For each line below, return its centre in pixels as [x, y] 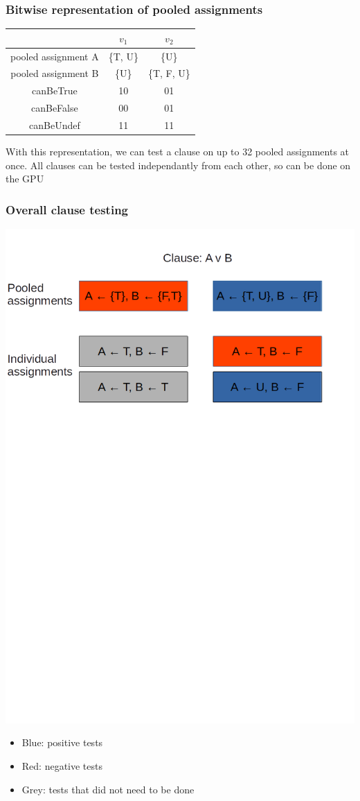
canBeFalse [54, 108]
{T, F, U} [169, 73]
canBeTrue [55, 91]
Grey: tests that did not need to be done [108, 789]
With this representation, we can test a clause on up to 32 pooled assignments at [178, 152]
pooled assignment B [55, 73]
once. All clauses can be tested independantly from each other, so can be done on [178, 165]
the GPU [25, 179]
